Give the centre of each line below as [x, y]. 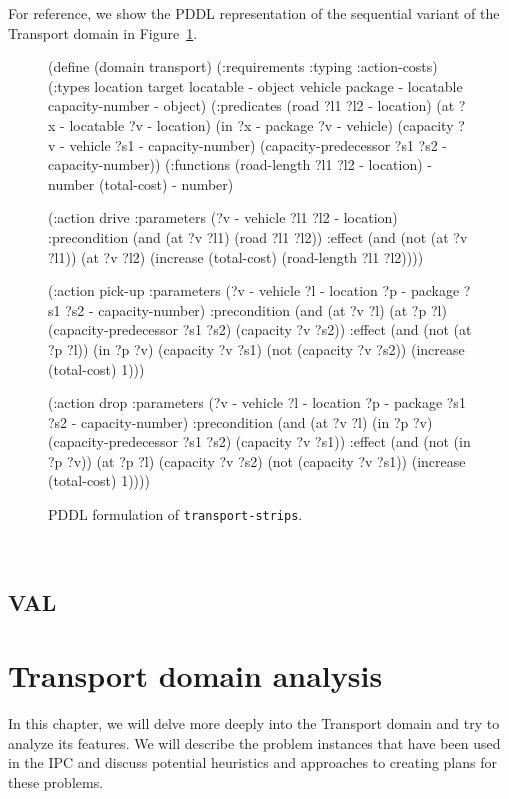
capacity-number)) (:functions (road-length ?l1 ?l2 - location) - [240, 164]
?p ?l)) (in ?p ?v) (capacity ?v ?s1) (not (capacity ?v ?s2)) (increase [256, 348]
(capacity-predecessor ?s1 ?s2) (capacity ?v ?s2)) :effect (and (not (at [260, 329]
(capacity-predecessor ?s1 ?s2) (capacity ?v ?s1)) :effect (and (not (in [259, 441]
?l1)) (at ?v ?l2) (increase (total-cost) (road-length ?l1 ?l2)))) [236, 256]
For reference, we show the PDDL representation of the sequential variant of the [254, 13]
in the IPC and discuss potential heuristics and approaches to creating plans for [252, 762]
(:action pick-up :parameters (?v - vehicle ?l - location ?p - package [254, 290]
